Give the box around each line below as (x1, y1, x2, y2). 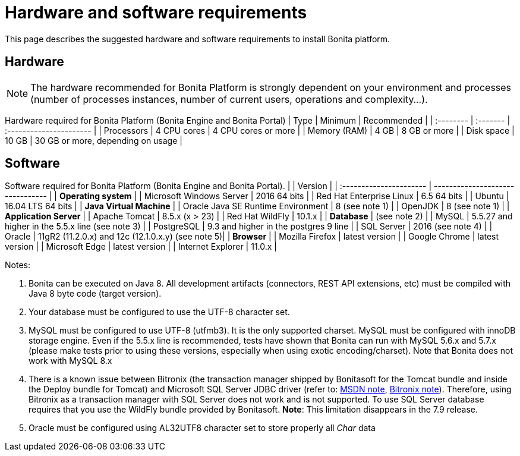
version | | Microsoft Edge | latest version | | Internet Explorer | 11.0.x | (5, 241, 278, 252)
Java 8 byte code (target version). (29, 288, 162, 299)
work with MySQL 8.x (29, 356, 112, 366)
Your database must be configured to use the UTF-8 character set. (29, 307, 290, 317)
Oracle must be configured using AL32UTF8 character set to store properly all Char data (29, 423, 376, 433)
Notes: (5, 260, 30, 271)
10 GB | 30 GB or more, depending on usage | (5, 135, 182, 146)
